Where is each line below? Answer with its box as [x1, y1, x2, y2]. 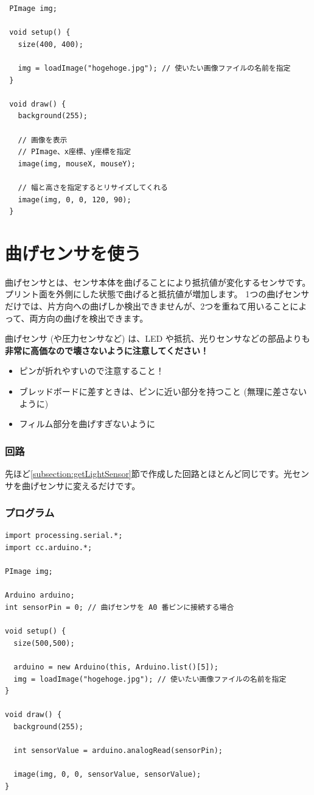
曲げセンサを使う [5, 240, 142, 265]
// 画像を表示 [18, 135, 68, 144]
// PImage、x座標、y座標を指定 [18, 147, 131, 157]
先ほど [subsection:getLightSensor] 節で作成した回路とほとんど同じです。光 [5, 467, 292, 479]
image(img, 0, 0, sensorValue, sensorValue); [13, 770, 201, 779]
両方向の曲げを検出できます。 [29, 311, 148, 324]
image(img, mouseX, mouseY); [18, 159, 136, 168]
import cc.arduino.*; [5, 543, 92, 552]
